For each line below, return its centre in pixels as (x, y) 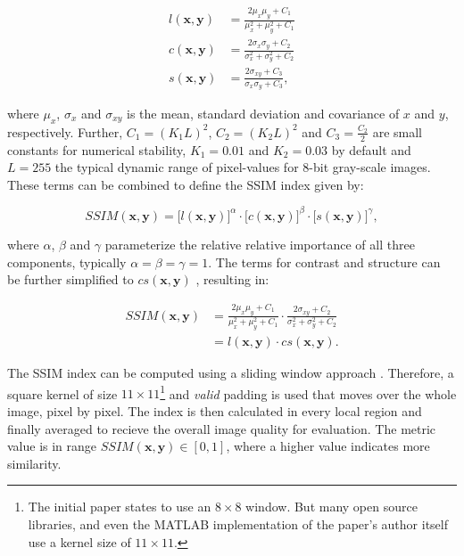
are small (397, 131)
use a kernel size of (79, 541)
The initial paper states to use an (120, 507)
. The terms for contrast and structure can (324, 262)
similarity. (34, 463)
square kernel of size (62, 393)
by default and (371, 149)
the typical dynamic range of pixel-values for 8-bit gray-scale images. (243, 167)
